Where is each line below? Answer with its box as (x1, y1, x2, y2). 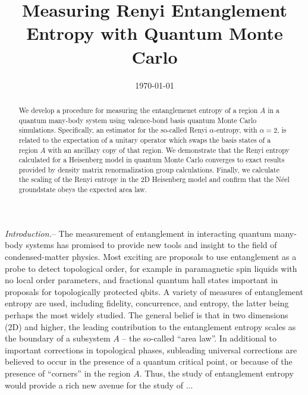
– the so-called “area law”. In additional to (122, 332, 276, 344)
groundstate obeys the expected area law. (18, 184, 147, 195)
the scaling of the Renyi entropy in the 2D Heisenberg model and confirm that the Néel (18, 174, 290, 184)
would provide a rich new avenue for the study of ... (5, 378, 193, 391)
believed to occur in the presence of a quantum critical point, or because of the (5, 355, 293, 368)
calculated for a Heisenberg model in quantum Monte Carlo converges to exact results (18, 155, 285, 165)
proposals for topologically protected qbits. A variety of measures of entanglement (5, 285, 303, 297)
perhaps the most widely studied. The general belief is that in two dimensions (5, 308, 288, 321)
